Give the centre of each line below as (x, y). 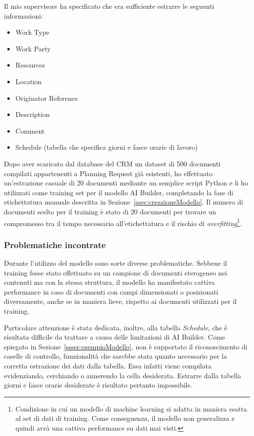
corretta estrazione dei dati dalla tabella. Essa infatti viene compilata (108, 365)
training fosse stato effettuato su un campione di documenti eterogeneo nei (116, 272)
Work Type (32, 32)
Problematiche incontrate (55, 244)
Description (32, 114)
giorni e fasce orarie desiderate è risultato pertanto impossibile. (98, 385)
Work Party (33, 48)
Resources (30, 65)
